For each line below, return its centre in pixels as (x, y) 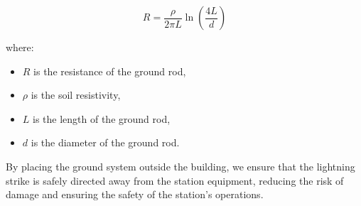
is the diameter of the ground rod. (105, 142)
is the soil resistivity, (76, 95)
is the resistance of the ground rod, (110, 71)
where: (20, 47)
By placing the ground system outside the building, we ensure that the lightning (180, 166)
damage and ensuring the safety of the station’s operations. (135, 194)
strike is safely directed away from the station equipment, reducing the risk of (175, 180)
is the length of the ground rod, (102, 118)
